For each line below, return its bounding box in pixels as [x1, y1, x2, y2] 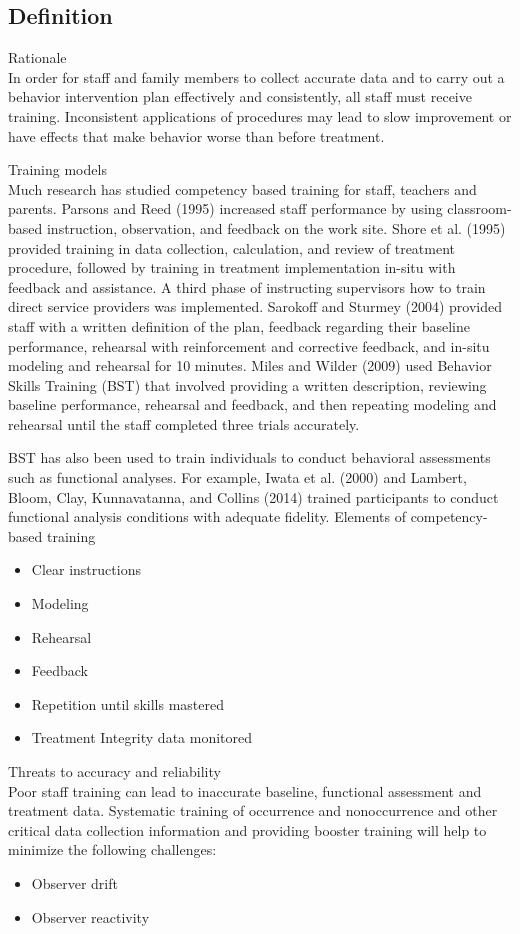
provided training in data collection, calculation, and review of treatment [8, 237, 456, 258]
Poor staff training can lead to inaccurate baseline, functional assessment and [8, 780, 482, 801]
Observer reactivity [31, 906, 150, 927]
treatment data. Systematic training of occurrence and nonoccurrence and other [8, 800, 498, 821]
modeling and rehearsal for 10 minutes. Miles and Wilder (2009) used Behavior [8, 355, 492, 376]
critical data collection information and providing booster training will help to [8, 819, 487, 840]
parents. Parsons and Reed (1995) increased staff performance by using [8, 198, 443, 219]
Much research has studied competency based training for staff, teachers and [8, 178, 477, 199]
